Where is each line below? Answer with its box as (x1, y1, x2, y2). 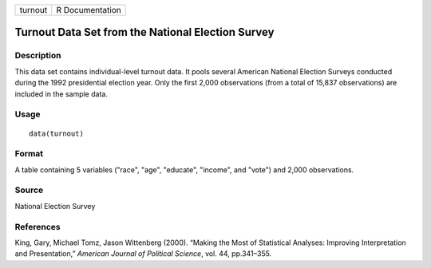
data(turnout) (29, 128, 84, 138)
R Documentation (56, 5, 121, 15)
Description (14, 50, 61, 61)
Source (14, 184, 44, 195)
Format (14, 148, 44, 160)
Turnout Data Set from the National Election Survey (14, 26, 275, 39)
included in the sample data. (14, 89, 108, 99)
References (14, 221, 61, 232)
